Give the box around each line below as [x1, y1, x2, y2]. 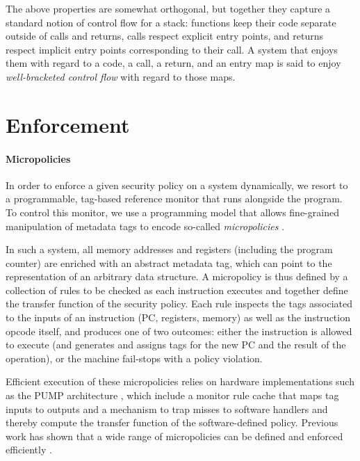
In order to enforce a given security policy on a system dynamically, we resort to [6, 177, 348, 192]
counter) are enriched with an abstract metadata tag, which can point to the [6, 255, 332, 270]
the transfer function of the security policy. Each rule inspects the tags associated [6, 296, 353, 311]
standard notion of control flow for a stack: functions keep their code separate [6, 15, 336, 29]
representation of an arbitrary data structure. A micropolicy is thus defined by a [6, 269, 348, 284]
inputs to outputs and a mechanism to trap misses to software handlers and [6, 401, 328, 416]
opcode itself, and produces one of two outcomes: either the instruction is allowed [6, 323, 352, 338]
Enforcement [6, 110, 130, 138]
